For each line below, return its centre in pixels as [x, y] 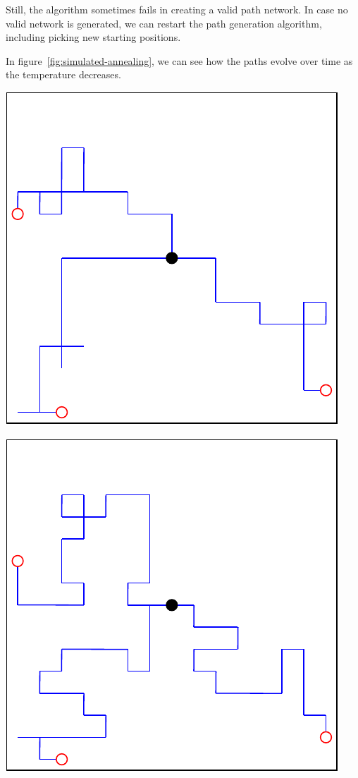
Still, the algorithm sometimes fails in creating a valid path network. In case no [177, 9]
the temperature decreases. [63, 74]
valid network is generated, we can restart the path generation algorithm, [164, 23]
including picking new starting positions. [93, 37]
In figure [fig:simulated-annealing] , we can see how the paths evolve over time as [179, 60]
